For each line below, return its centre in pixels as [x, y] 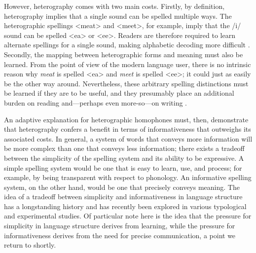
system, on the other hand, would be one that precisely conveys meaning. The [122, 187]
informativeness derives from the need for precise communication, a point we [120, 235]
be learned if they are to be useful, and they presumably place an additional [119, 93]
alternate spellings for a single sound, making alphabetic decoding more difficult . [127, 45]
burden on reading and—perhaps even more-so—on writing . [96, 102]
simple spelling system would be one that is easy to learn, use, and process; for [123, 167]
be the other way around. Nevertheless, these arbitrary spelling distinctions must [126, 83]
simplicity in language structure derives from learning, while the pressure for [120, 226]
